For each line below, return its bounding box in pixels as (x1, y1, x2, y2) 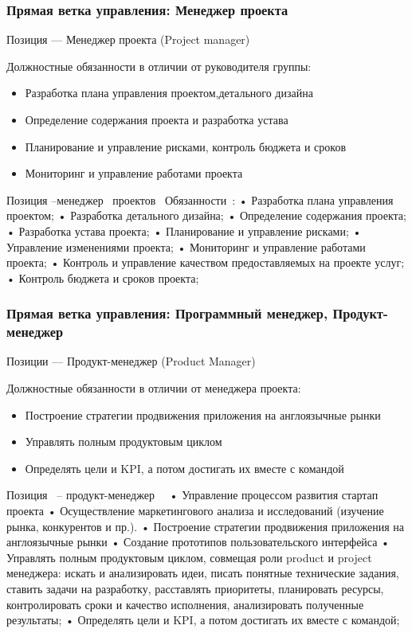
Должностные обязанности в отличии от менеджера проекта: (6, 380, 301, 397)
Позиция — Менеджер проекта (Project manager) (6, 31, 250, 48)
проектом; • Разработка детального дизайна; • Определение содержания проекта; (6, 207, 406, 224)
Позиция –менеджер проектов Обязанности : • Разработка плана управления (6, 191, 394, 208)
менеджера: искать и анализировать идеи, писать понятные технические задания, (6, 565, 399, 581)
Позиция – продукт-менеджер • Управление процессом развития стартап (6, 486, 379, 503)
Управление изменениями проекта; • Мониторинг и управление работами (6, 238, 366, 255)
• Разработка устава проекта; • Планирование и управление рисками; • (6, 222, 362, 239)
